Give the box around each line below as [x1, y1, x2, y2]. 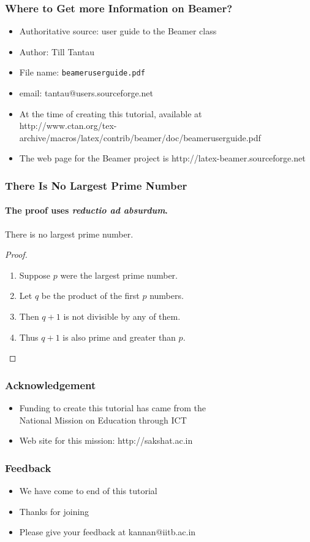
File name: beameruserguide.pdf [19, 66, 145, 79]
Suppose [19, 268, 51, 281]
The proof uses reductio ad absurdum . [5, 204, 168, 217]
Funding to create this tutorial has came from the [19, 401, 206, 414]
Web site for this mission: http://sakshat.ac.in [19, 434, 193, 447]
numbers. [149, 289, 184, 302]
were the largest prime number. [60, 268, 178, 281]
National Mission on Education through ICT [19, 413, 187, 426]
